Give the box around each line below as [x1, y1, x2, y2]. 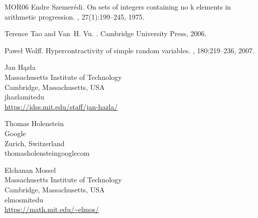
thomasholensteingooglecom [5, 148, 90, 158]
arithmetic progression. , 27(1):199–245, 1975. [5, 11, 145, 22]
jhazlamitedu [5, 91, 44, 102]
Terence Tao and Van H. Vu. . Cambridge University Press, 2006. [5, 28, 207, 39]
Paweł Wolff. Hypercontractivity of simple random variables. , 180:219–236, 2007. [5, 45, 254, 55]
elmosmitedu [5, 194, 44, 204]
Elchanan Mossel [5, 164, 56, 175]
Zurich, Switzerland [5, 138, 65, 148]
